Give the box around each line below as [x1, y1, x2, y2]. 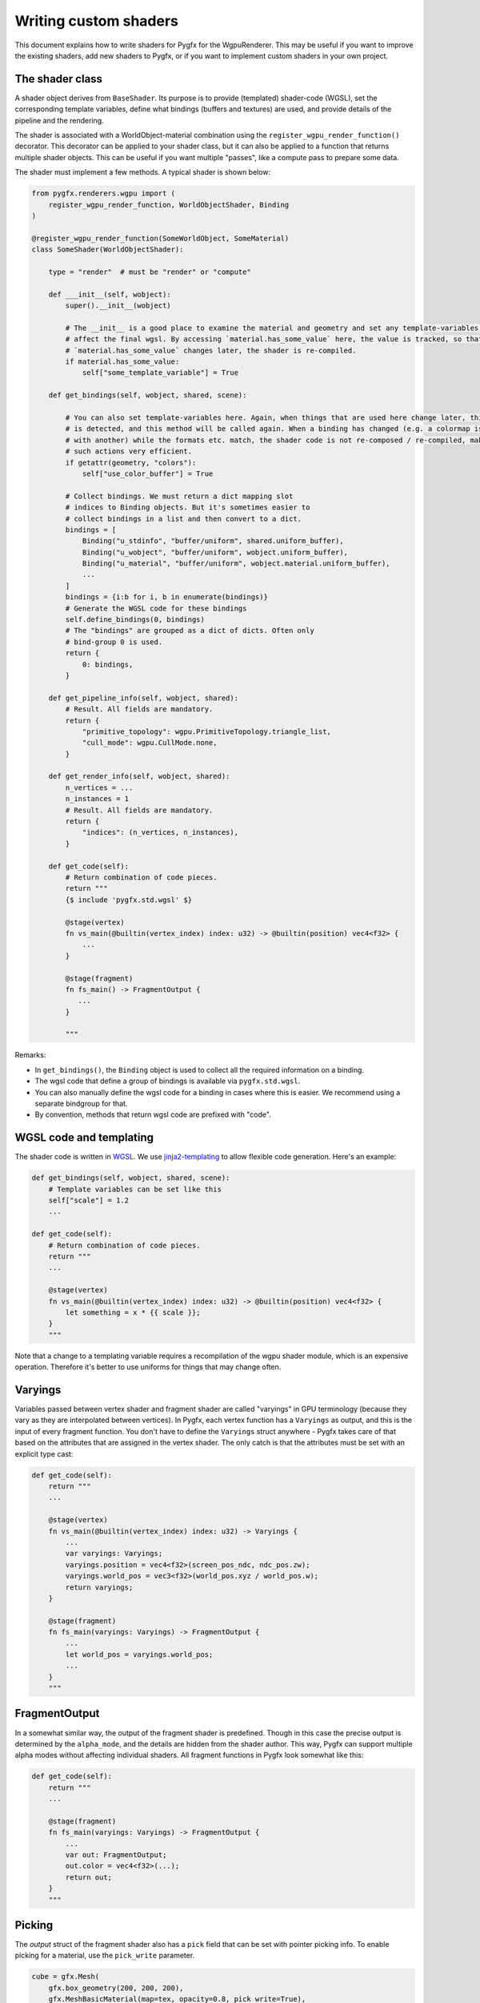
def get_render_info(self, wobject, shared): [48, 772, 230, 781]
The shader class [14, 72, 103, 86]
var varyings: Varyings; [65, 1549, 163, 1558]
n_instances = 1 [65, 794, 130, 804]
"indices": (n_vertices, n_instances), [82, 828, 239, 837]
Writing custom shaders [14, 12, 179, 30]
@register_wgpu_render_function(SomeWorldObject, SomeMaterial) [31, 233, 290, 243]
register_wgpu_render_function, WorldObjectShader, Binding [48, 200, 290, 209]
